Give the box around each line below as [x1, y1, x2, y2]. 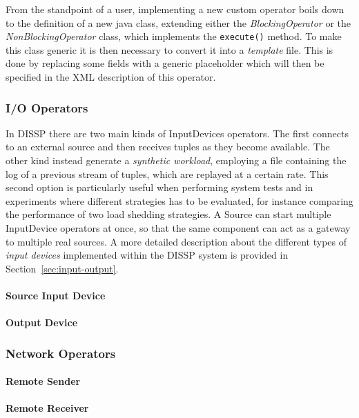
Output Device [6, 315, 78, 330]
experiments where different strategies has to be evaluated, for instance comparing [6, 193, 353, 208]
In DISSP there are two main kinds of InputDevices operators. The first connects [6, 126, 349, 140]
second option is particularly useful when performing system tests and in [6, 180, 313, 195]
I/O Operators [6, 99, 88, 116]
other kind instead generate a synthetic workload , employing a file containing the [6, 153, 347, 168]
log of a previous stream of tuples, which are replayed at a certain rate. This [6, 166, 329, 181]
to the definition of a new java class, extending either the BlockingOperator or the [6, 15, 351, 30]
